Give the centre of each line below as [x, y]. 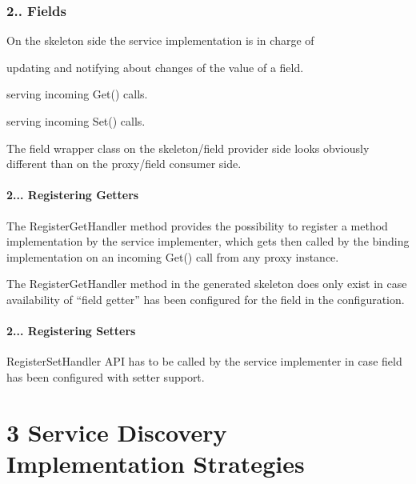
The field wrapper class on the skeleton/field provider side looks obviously [188, 148]
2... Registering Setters [71, 331]
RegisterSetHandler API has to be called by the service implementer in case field [204, 361]
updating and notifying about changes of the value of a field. [155, 67]
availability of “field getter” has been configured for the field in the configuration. [206, 299]
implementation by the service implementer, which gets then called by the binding [208, 241]
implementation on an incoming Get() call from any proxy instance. [173, 256]
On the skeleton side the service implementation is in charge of [160, 40]
